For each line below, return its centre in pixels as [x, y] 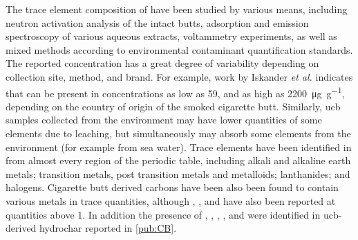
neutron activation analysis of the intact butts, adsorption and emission [157, 22]
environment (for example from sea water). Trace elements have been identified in [179, 147]
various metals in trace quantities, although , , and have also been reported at [171, 200]
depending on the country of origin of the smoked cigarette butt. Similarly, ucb [173, 106]
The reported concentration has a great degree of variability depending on [162, 63]
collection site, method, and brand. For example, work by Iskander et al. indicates [179, 76]
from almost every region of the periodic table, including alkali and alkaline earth [178, 160]
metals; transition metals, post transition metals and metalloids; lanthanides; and [178, 173]
